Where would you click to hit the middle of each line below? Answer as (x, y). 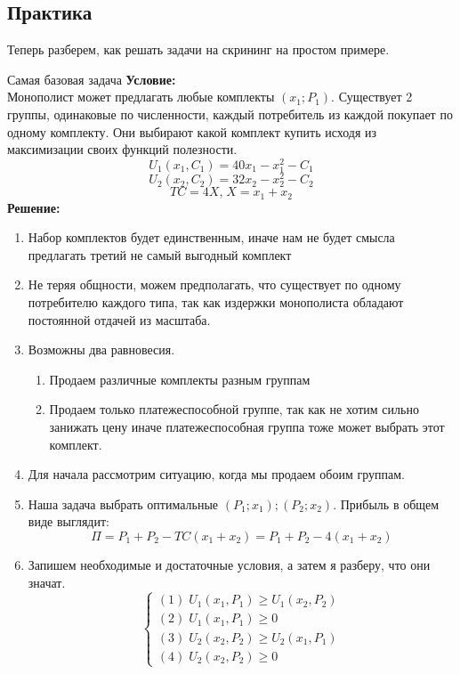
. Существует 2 (372, 97)
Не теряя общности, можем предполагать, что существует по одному (214, 284)
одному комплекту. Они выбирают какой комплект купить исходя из (192, 131)
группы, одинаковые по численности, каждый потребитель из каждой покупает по (230, 114)
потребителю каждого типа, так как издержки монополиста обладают (216, 302)
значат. (47, 582)
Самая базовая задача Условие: (92, 79)
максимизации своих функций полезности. (122, 149)
